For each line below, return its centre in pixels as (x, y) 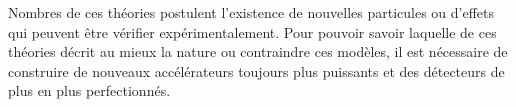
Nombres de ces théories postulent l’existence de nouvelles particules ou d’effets (251, 12)
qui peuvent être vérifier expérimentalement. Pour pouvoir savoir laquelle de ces (252, 31)
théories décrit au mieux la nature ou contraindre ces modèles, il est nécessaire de (258, 51)
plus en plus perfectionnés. (89, 90)
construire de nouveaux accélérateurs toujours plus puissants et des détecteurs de (256, 70)
